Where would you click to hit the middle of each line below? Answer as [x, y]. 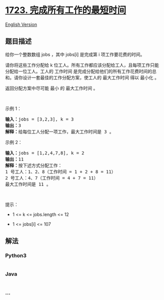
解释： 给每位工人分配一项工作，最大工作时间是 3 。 [59, 131]
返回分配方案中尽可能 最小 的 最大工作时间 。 [51, 88]
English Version [21, 24]
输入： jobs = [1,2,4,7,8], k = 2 [45, 153]
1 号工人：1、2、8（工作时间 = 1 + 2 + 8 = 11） [60, 171]
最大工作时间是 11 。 [28, 184]
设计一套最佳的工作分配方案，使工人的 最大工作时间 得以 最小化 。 [90, 77]
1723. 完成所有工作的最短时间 [66, 10]
